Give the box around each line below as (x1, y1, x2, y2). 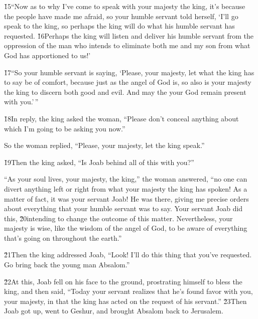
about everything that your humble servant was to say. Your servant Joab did (4, 203, 243, 214)
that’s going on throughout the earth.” (4, 232, 122, 243)
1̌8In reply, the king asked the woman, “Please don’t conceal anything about (4, 113, 239, 123)
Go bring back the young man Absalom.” (4, 259, 130, 270)
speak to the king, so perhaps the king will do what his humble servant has (4, 21, 235, 31)
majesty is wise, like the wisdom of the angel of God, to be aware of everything (4, 223, 247, 233)
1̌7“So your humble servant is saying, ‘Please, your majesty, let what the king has (4, 67, 254, 77)
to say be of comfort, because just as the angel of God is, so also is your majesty (4, 77, 251, 87)
